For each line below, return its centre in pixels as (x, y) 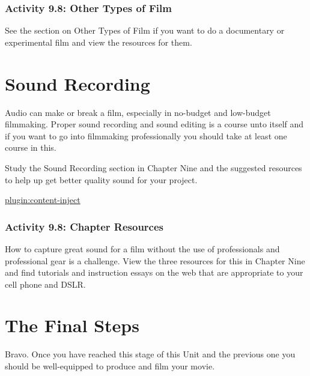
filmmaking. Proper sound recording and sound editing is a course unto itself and (154, 124)
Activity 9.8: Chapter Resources (84, 226)
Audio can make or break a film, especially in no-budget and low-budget (138, 112)
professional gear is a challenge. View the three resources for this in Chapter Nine (155, 260)
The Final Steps (72, 325)
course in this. (31, 147)
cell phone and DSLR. (45, 284)
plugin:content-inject (43, 200)
